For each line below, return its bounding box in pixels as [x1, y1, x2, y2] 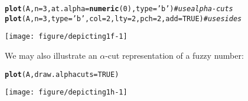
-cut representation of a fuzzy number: [105, 49, 244, 61]
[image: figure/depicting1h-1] [5, 88, 128, 97]
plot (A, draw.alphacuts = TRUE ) [5, 70, 119, 79]
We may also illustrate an [5, 49, 97, 61]
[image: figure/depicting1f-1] [5, 32, 128, 41]
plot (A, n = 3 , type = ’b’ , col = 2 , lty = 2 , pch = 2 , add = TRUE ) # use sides [5, 14, 242, 23]
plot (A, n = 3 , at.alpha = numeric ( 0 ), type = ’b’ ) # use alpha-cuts [5, 5, 233, 13]
